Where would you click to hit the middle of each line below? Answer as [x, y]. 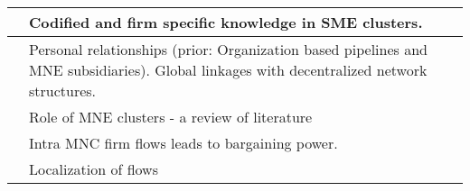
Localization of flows [94, 169]
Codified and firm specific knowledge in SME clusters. [226, 22]
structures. [63, 91]
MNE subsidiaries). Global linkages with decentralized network [228, 70]
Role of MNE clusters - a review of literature [171, 117]
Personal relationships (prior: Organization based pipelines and [228, 49]
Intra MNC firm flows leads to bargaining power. [183, 143]
